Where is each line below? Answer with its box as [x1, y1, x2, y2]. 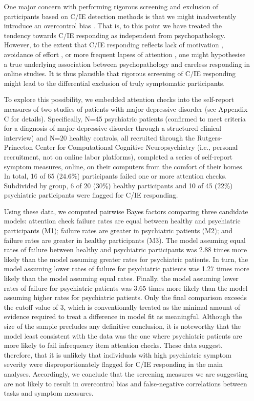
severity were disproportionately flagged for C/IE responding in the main [4, 359, 223, 369]
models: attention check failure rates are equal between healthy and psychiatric [4, 216, 241, 226]
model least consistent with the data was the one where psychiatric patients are [4, 330, 242, 341]
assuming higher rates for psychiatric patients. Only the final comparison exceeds [4, 292, 247, 302]
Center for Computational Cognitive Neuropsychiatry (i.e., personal [35, 142, 238, 152]
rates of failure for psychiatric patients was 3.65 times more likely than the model [4, 282, 248, 293]
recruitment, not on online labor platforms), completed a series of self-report [4, 151, 233, 161]
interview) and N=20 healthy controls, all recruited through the [4, 132, 195, 142]
